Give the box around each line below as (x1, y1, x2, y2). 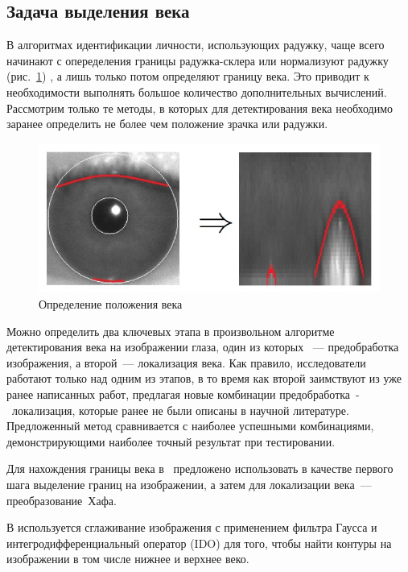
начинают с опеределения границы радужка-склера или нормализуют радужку (6, 52, 389, 68)
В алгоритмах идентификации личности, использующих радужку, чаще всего (6, 36, 385, 53)
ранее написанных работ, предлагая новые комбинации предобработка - (6, 386, 360, 403)
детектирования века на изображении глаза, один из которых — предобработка (6, 338, 399, 355)
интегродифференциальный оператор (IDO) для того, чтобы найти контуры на (6, 534, 392, 551)
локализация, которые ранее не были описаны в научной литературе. (11, 401, 349, 418)
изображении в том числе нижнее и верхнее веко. (6, 550, 249, 567)
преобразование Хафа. (6, 491, 117, 508)
